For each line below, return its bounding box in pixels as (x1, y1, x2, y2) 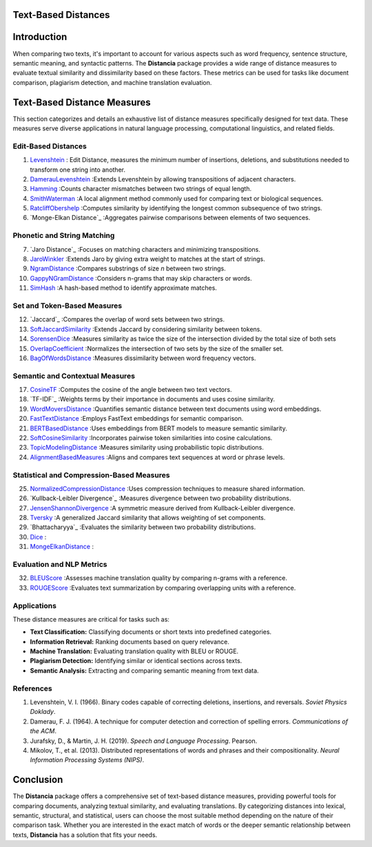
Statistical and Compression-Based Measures (12, 470, 170, 479)
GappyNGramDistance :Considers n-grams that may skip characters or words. (30, 274, 252, 282)
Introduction (12, 31, 68, 43)
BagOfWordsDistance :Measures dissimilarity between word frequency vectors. (30, 354, 256, 362)
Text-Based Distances (12, 9, 110, 21)
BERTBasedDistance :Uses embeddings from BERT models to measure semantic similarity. (30, 424, 287, 432)
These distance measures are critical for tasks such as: (12, 615, 170, 624)
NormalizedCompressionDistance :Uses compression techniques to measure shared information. (30, 484, 306, 492)
